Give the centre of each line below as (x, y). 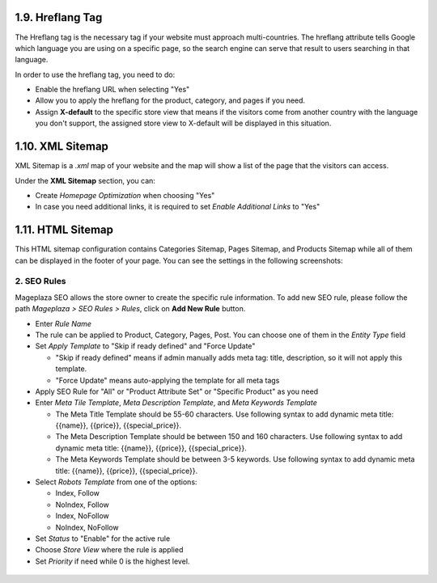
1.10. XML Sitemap (62, 147)
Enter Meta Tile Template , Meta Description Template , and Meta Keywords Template (176, 403)
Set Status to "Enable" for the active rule (103, 539)
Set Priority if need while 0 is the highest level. (112, 561)
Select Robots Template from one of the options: (116, 482)
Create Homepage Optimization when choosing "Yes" (125, 195)
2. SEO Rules (40, 281)
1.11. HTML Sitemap (64, 230)
